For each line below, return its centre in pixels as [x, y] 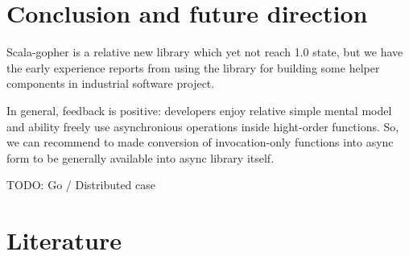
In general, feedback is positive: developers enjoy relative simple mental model [199, 110]
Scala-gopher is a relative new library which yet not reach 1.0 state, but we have [205, 52]
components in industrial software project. [111, 83]
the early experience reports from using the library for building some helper [193, 67]
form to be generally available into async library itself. [140, 157]
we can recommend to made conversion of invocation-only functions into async [200, 142]
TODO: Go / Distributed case [81, 185]
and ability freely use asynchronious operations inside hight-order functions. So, [203, 126]
